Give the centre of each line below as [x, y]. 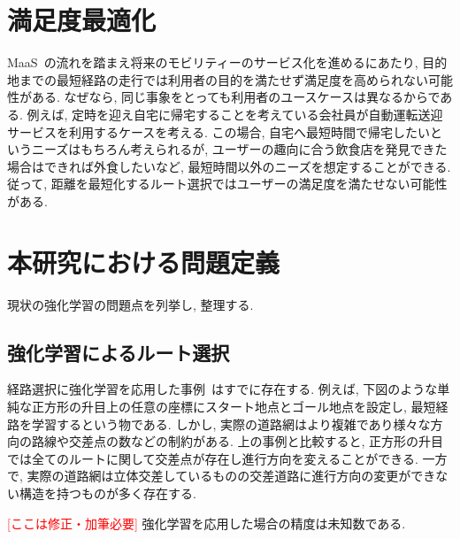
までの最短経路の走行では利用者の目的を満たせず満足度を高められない [223, 79]
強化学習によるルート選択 [119, 352]
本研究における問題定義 [144, 262]
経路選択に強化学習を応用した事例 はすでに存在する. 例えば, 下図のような [222, 389]
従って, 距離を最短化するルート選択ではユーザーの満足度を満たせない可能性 [227, 184]
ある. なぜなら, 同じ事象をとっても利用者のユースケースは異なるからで [236, 97]
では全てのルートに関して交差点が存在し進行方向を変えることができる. [213, 458]
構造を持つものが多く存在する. [107, 493]
